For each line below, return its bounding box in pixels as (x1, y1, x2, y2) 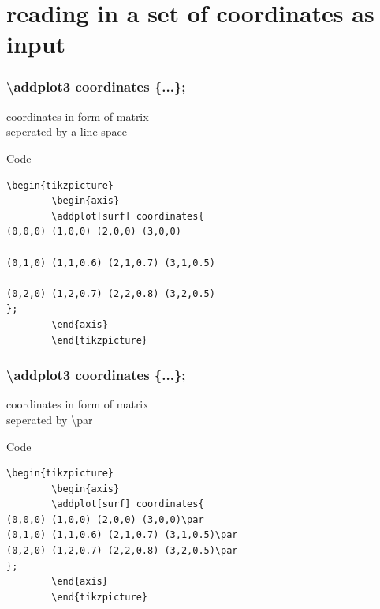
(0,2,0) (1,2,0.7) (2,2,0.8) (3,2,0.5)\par (6, 545, 238, 557)
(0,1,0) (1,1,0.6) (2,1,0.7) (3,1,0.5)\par (6, 529, 238, 541)
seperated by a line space (6, 123, 128, 140)
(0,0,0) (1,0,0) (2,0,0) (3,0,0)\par (6, 513, 204, 525)
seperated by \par (6, 411, 93, 427)
